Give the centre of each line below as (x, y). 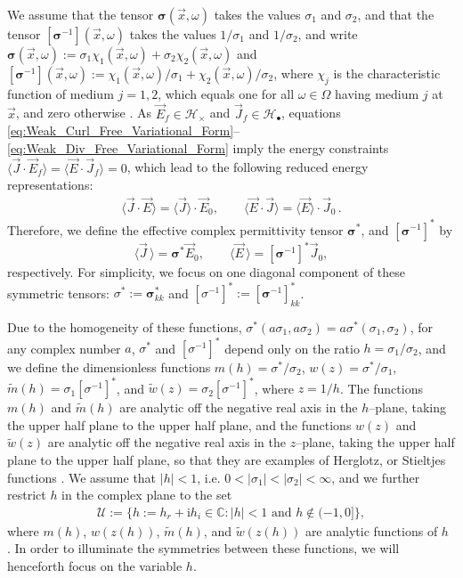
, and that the (396, 14)
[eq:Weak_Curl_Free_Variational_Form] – (124, 130)
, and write (328, 34)
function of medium (61, 93)
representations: (50, 185)
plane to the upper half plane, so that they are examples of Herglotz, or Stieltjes (227, 459)
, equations (311, 113)
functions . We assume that (82, 477)
